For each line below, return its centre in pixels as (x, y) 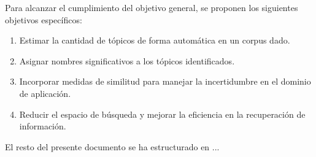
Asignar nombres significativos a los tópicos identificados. (127, 60)
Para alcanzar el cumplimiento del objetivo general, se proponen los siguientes (152, 7)
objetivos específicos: (44, 19)
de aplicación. (45, 93)
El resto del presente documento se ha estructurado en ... (112, 146)
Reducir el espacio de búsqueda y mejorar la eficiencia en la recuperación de (162, 114)
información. (43, 126)
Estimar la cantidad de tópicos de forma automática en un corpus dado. (155, 40)
